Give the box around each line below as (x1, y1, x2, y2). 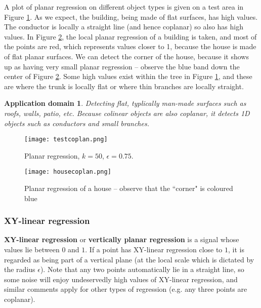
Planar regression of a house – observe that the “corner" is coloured (24, 183, 233, 194)
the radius (4, 264, 35, 275)
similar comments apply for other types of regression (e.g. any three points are (4, 284, 247, 294)
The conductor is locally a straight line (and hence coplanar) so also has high (4, 21, 244, 32)
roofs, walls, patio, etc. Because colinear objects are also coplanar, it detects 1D (4, 107, 250, 118)
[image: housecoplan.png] (24, 168, 111, 176)
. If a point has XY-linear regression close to (85, 244, 223, 255)
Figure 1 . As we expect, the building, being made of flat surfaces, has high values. (4, 11, 258, 22)
